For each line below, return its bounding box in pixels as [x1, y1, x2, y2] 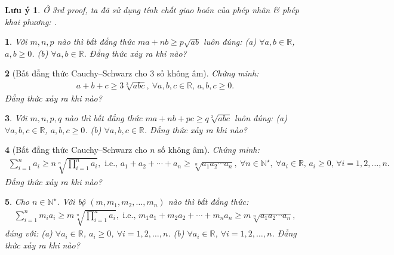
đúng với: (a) [5, 227, 53, 239]
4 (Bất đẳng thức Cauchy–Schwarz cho [5, 143, 147, 156]
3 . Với [5, 112, 27, 124]
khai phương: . [5, 15, 57, 27]
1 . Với [5, 35, 27, 48]
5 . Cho [5, 195, 29, 208]
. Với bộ [57, 195, 86, 208]
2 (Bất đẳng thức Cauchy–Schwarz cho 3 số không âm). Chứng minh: [5, 67, 259, 79]
